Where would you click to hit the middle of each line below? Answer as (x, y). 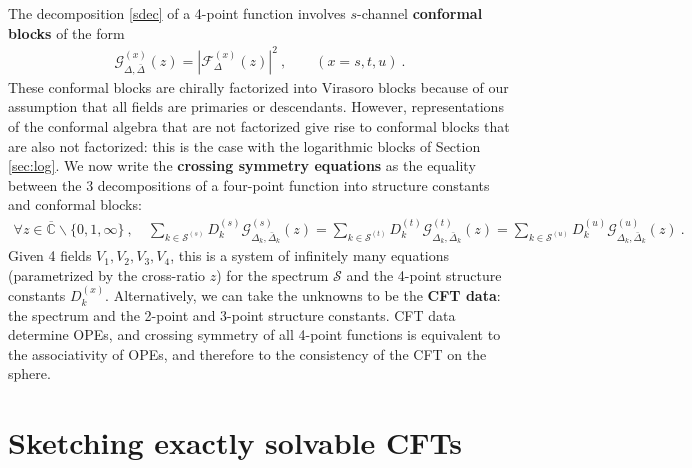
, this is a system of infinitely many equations (310, 255)
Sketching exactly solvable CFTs (235, 442)
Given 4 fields (50, 255)
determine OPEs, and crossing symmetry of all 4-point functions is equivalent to (254, 334)
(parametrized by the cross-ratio (107, 274)
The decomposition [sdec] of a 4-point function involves (177, 13)
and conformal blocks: (75, 204)
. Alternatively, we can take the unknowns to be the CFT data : (303, 295)
